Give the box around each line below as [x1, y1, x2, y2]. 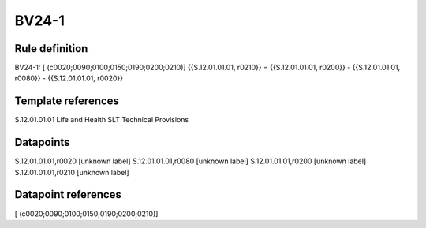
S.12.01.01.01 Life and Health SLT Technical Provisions [14, 115, 189, 125]
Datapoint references [14, 188, 122, 201]
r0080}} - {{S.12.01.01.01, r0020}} [14, 73, 124, 83]
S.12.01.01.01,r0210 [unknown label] [14, 167, 129, 177]
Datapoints [14, 136, 70, 149]
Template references [14, 95, 120, 108]
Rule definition [14, 42, 88, 55]
